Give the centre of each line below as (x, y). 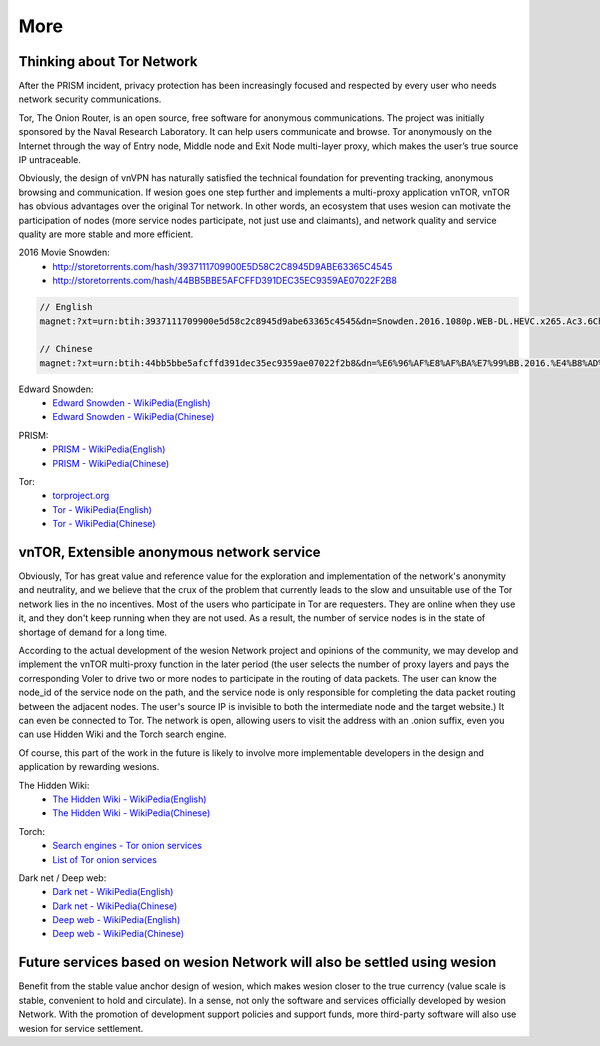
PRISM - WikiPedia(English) (109, 449)
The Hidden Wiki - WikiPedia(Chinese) (131, 813)
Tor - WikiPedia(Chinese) (104, 524)
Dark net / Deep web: (62, 877)
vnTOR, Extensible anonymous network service (169, 552)
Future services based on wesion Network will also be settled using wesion (257, 962)
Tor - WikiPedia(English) (102, 509)
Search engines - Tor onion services (127, 846)
